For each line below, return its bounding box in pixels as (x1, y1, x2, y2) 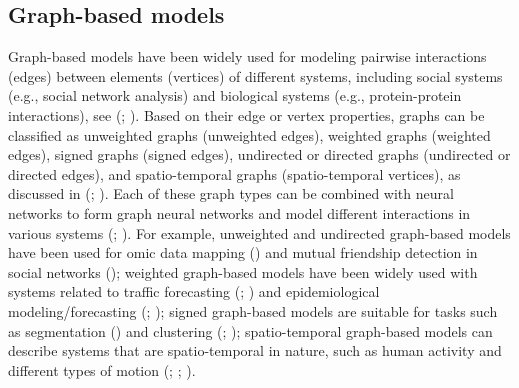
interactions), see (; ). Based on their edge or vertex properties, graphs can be (8, 104, 485, 125)
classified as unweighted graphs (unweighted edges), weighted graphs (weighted (8, 124, 491, 145)
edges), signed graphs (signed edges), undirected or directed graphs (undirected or (8, 144, 511, 165)
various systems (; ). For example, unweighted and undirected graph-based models (8, 222, 511, 243)
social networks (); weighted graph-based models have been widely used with (8, 261, 478, 282)
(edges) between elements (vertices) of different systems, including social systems (8, 65, 503, 86)
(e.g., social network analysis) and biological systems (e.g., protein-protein (8, 85, 462, 106)
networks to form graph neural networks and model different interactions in (8, 202, 471, 223)
